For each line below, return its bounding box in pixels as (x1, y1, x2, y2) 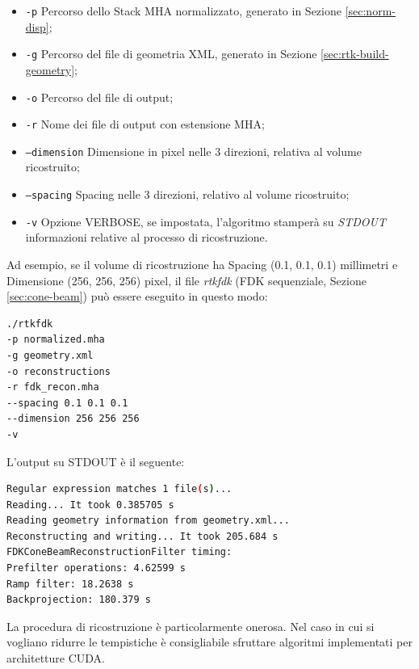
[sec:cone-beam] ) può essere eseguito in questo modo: (6, 288, 268, 305)
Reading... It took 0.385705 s (6, 499, 174, 511)
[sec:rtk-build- (321, 45, 389, 62)
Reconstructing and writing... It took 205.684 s (6, 530, 279, 542)
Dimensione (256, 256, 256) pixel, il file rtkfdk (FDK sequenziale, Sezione (6, 271, 367, 288)
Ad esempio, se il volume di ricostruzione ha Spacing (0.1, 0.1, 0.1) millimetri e (6, 255, 398, 272)
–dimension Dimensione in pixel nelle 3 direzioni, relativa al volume (25, 142, 362, 159)
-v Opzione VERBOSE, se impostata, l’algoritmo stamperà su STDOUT (25, 212, 386, 229)
